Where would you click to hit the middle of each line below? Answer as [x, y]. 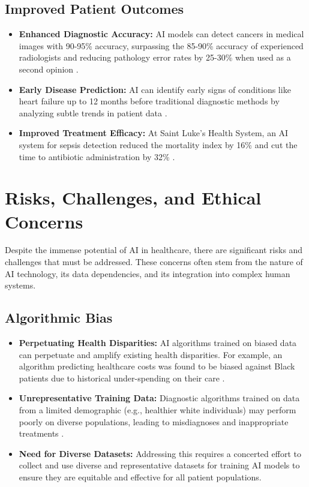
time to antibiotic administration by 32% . [97, 156]
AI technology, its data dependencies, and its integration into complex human [148, 273]
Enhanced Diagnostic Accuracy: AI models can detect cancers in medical [161, 34]
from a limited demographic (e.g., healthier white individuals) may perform [157, 410]
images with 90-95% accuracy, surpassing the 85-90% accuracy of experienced [161, 45]
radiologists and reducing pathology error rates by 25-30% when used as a [155, 57]
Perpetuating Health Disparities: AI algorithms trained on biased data [158, 343]
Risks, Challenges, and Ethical [133, 198]
